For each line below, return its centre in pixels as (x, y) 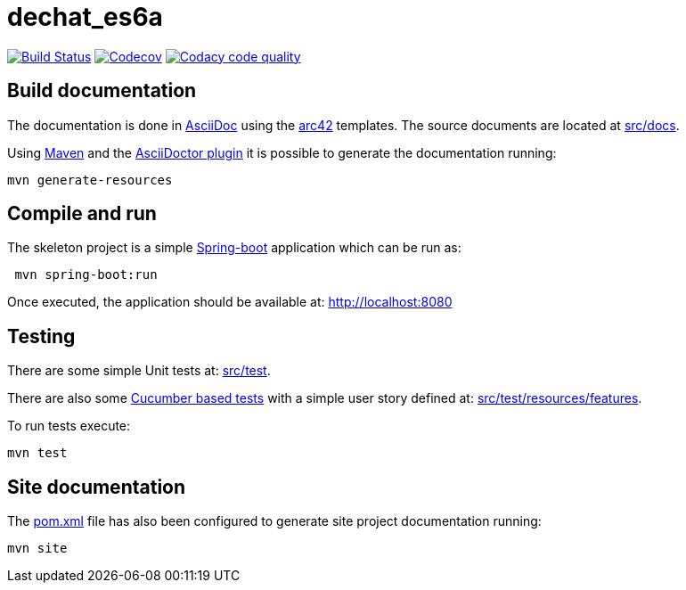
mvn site (37, 549)
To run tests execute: (69, 426)
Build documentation (102, 91)
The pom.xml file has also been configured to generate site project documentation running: (274, 521)
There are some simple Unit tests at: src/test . (139, 371)
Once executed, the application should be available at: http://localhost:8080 (230, 302)
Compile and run (82, 214)
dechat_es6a (85, 17)
